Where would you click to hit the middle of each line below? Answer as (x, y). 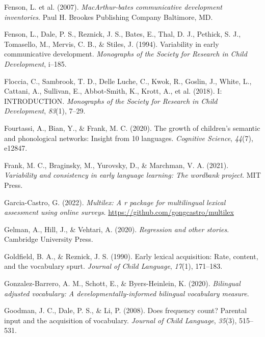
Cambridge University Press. (49, 239)
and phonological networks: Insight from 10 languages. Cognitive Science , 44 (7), (129, 138)
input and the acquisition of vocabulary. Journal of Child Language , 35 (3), (121, 320)
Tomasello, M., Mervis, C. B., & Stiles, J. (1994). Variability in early (112, 44)
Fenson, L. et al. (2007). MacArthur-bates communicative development (113, 7)
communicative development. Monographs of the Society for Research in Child (126, 54)
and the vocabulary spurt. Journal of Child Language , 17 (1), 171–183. (113, 266)
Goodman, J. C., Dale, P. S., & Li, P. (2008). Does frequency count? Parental (126, 310)
